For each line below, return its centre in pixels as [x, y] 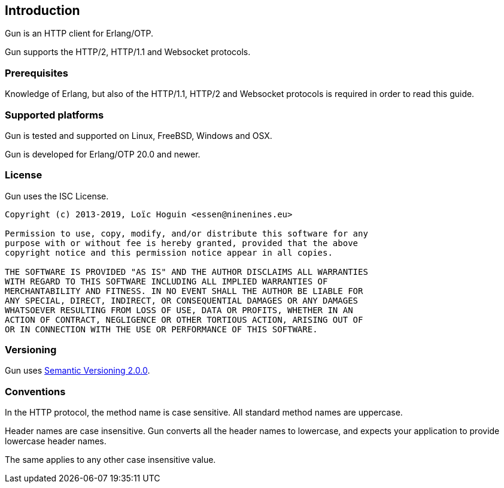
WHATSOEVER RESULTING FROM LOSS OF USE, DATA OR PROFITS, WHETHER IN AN [179, 310]
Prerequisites [37, 73]
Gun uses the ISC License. [57, 196]
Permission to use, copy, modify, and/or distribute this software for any [186, 233]
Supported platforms [54, 115]
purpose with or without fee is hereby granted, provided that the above [182, 243]
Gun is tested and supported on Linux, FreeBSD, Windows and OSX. [139, 135]
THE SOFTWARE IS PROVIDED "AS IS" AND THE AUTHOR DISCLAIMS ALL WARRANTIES [186, 272]
